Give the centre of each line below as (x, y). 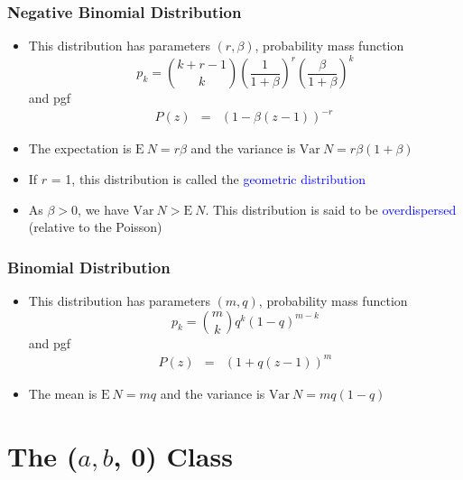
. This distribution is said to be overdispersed (331, 209)
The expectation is (80, 148)
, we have (103, 209)
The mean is (63, 393)
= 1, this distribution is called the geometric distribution (208, 179)
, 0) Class (173, 455)
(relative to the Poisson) (95, 227)
